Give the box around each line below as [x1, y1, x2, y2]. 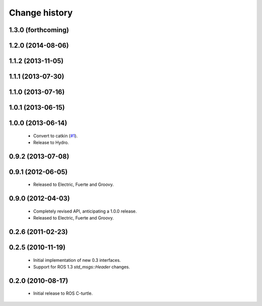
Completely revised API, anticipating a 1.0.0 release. [33, 208, 137, 214]
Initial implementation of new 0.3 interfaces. [33, 257, 121, 263]
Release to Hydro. [33, 140, 69, 145]
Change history [9, 7, 73, 18]
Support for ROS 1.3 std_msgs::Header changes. [33, 264, 131, 270]
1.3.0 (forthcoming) [9, 26, 69, 34]
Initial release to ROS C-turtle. [33, 290, 93, 296]
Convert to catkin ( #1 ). [33, 133, 78, 139]
